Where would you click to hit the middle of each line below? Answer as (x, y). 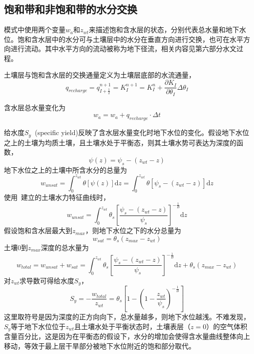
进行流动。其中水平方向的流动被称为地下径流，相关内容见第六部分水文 (123, 49)
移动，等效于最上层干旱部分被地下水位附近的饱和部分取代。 (100, 345)
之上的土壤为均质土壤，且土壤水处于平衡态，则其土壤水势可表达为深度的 (120, 142)
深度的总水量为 (65, 247)
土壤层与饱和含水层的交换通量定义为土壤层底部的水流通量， (100, 74)
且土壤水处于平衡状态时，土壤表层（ (133, 326)
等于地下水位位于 (38, 326)
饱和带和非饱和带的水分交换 (71, 9)
